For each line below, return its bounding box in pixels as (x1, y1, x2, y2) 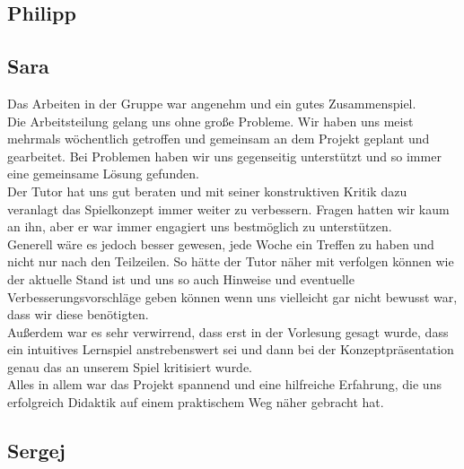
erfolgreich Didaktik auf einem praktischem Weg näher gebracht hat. (7, 393, 384, 412)
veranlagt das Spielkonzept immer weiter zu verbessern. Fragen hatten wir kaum (7, 199, 450, 218)
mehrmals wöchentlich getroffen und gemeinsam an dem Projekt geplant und (7, 129, 430, 148)
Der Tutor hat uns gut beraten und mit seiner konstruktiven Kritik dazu (7, 181, 407, 200)
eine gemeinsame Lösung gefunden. (7, 164, 199, 183)
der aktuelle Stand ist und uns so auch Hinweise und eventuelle (7, 269, 355, 288)
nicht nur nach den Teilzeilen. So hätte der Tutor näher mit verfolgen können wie (7, 252, 454, 271)
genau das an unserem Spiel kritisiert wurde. (7, 357, 253, 376)
